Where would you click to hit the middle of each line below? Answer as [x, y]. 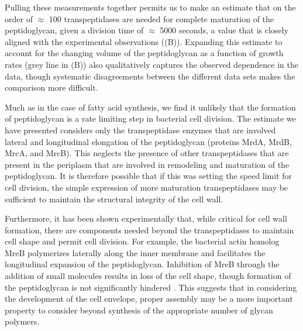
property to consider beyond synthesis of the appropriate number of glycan [139, 310]
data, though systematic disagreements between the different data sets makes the [150, 76]
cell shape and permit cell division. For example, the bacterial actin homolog [142, 241]
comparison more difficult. [51, 87]
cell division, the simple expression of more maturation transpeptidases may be [147, 187]
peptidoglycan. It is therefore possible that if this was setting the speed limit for [149, 176]
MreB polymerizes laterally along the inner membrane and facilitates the [135, 252]
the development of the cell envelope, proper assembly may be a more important [149, 299]
